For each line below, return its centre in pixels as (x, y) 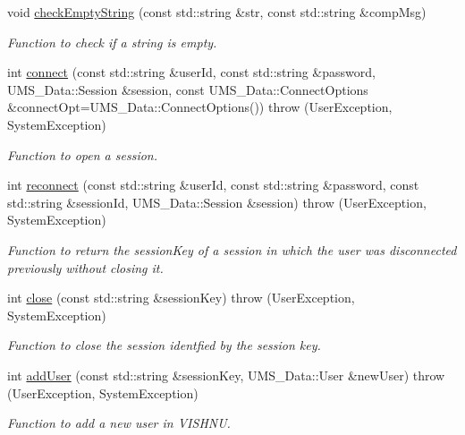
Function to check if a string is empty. (112, 42)
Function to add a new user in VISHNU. (119, 423)
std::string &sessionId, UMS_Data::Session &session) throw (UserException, (217, 202)
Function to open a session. (82, 154)
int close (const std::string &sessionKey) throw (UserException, (181, 298)
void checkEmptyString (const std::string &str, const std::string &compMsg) (217, 12)
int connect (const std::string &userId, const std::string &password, (191, 72)
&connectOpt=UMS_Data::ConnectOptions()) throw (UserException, (200, 107)
